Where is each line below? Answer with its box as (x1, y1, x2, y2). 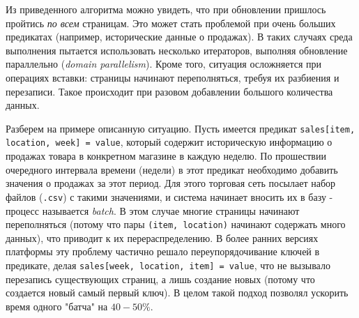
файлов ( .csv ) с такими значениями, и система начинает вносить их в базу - (6, 189, 333, 204)
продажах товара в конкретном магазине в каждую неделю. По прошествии (6, 149, 326, 163)
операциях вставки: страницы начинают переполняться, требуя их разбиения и (6, 70, 339, 84)
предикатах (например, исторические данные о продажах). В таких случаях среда (6, 29, 353, 44)
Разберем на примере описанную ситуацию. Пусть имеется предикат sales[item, (6, 121, 356, 135)
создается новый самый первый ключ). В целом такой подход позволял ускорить (6, 285, 349, 300)
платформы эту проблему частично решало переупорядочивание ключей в (6, 244, 320, 259)
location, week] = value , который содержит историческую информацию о (6, 135, 333, 149)
